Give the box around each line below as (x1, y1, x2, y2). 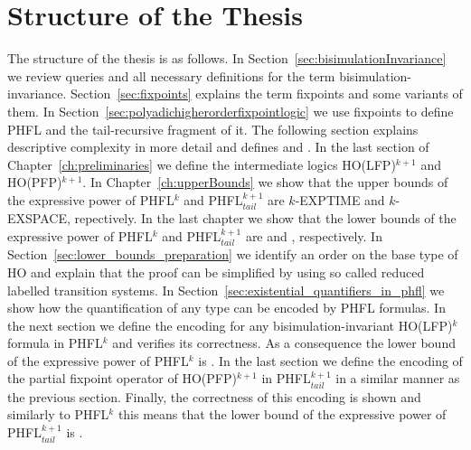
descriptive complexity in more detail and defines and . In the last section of (7, 137, 429, 156)
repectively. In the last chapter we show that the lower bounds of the (74, 209, 457, 228)
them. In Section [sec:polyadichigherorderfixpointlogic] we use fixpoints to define (7, 101, 454, 120)
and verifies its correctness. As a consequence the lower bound (112, 333, 456, 352)
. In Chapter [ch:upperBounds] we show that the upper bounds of (82, 173, 448, 192)
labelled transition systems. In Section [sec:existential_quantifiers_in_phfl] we (7, 280, 445, 299)
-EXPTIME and (295, 190, 385, 209)
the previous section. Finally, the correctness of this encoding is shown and (7, 387, 421, 406)
